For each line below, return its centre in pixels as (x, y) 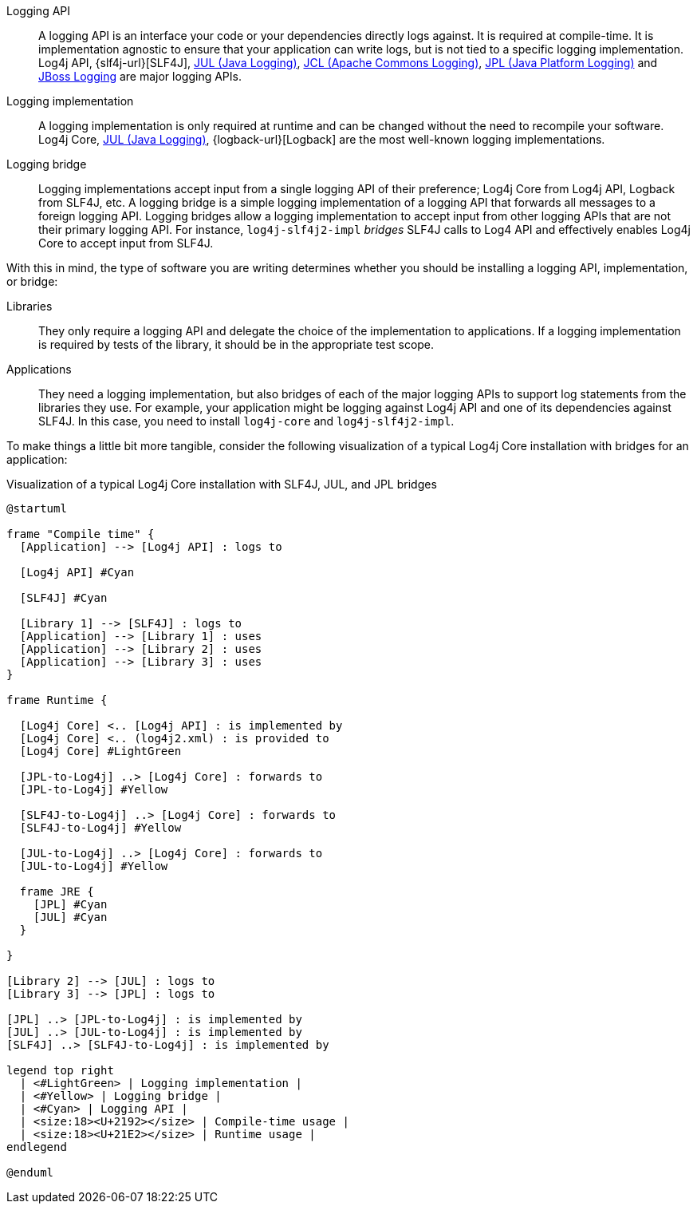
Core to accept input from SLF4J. (126, 243)
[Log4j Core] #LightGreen (100, 751)
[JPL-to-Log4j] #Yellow (94, 789)
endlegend (37, 1147)
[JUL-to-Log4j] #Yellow (94, 866)
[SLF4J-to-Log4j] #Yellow (100, 828)
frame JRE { (57, 892)
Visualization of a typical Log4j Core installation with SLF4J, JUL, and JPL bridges (222, 484)
